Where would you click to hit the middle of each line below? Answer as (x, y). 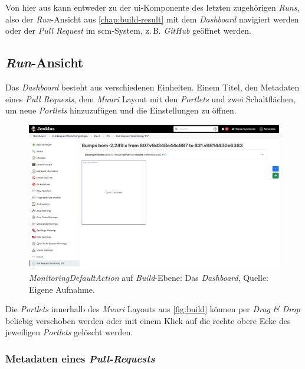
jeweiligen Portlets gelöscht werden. (69, 332)
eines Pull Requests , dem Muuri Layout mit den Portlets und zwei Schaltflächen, (151, 98)
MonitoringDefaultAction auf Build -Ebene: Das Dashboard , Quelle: (149, 278)
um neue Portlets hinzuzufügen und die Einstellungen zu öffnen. (121, 110)
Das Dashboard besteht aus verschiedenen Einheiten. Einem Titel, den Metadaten (152, 87)
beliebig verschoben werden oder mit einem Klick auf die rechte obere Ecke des (148, 320)
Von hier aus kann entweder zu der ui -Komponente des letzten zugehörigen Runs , (152, 7)
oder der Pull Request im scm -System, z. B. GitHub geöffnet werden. (128, 30)
